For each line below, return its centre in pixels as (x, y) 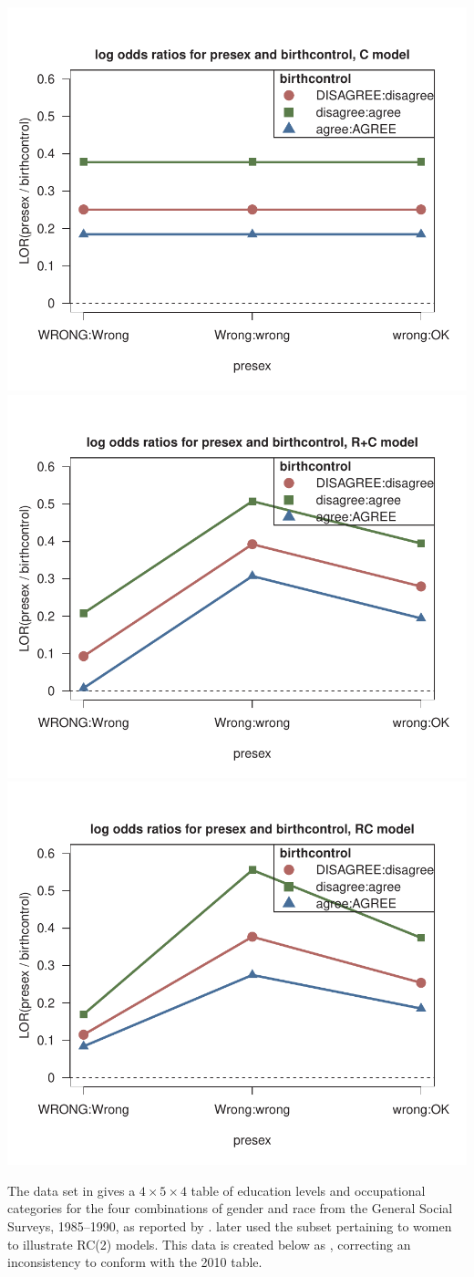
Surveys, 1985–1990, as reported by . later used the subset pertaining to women (230, 1225)
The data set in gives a (72, 1190)
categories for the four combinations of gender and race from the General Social (230, 1208)
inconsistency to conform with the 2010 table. (135, 1262)
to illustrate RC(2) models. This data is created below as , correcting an (209, 1244)
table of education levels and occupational (308, 1190)
